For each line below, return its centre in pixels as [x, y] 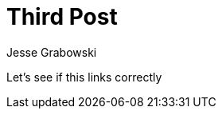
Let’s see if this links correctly [84, 77]
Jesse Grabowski [52, 52]
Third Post [62, 17]
